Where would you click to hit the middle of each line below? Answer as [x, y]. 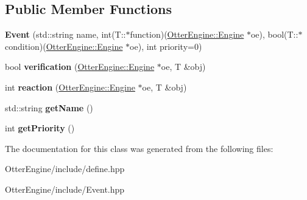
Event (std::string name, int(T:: [65, 34]
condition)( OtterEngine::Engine [64, 46]
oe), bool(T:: [274, 34]
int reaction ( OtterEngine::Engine [70, 87]
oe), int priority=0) [166, 46]
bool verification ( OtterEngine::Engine [80, 67]
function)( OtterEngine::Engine [187, 34]
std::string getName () [49, 107]
